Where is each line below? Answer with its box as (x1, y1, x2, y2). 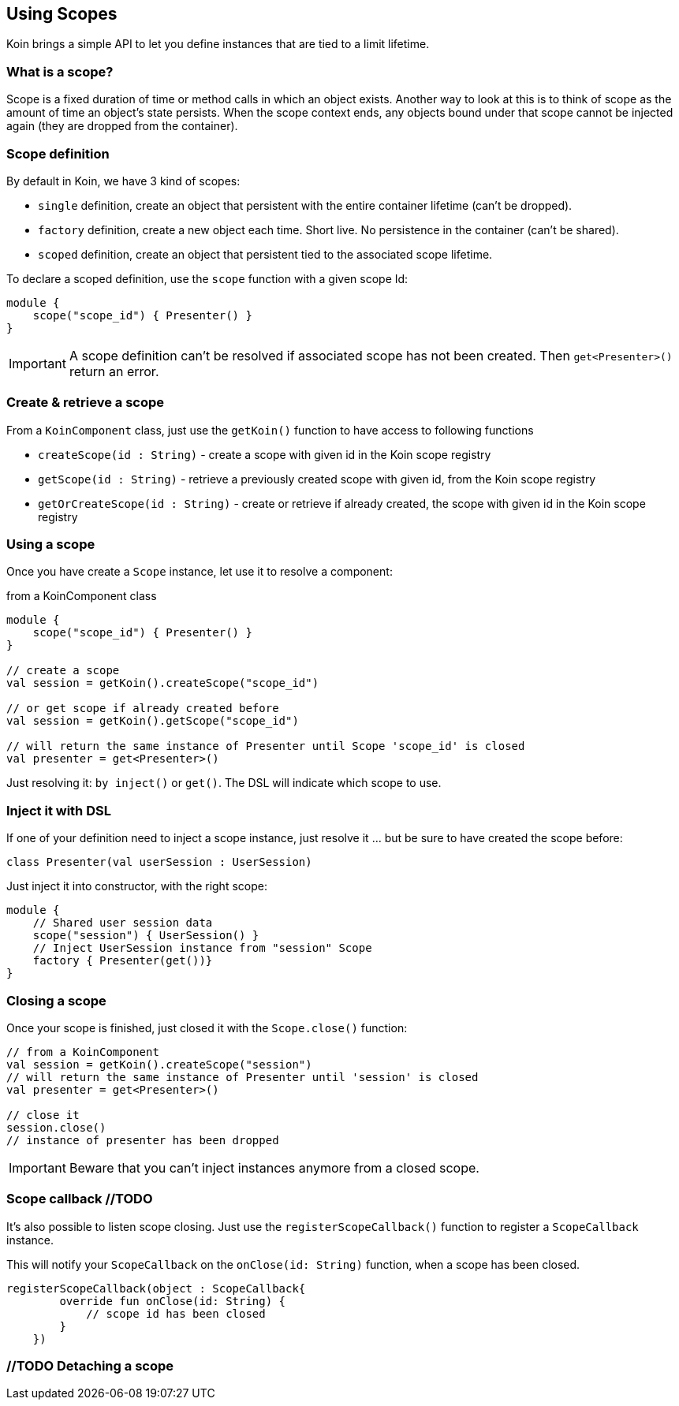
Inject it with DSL (6, 802, 111, 819)
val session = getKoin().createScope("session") (6, 1057, 312, 1071)
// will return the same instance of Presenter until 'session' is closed (6, 1070, 479, 1083)
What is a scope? (6, 63, 114, 80)
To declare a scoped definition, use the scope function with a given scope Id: (6, 271, 409, 285)
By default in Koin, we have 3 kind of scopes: (6, 173, 241, 188)
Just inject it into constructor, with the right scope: (6, 879, 267, 893)
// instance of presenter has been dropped (6, 1133, 279, 1147)
